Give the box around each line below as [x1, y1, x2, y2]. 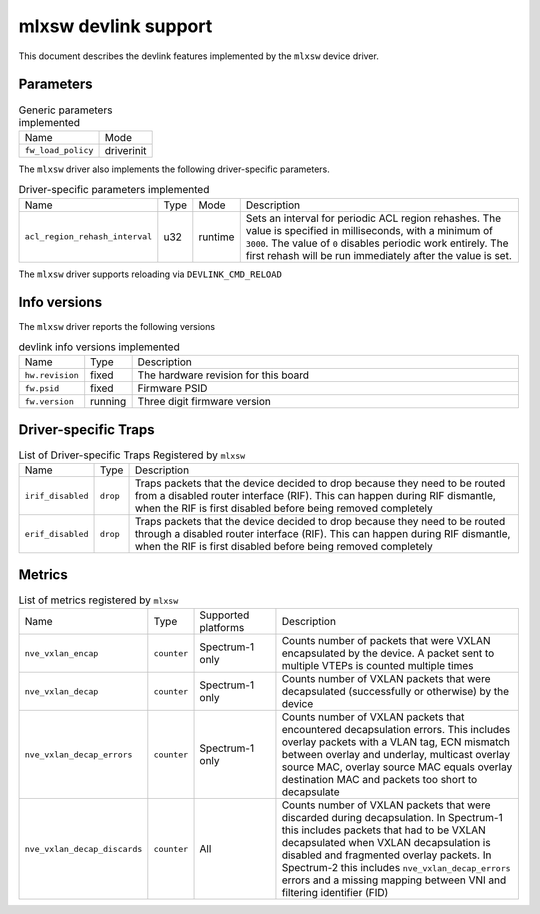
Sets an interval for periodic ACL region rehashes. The [245, 211, 502, 225]
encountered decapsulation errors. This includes [281, 723, 511, 737]
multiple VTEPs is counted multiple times [281, 659, 474, 673]
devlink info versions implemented [18, 340, 180, 354]
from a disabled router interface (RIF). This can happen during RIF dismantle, [134, 489, 497, 503]
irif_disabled [24, 490, 89, 501]
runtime [198, 230, 235, 244]
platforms [199, 621, 245, 635]
